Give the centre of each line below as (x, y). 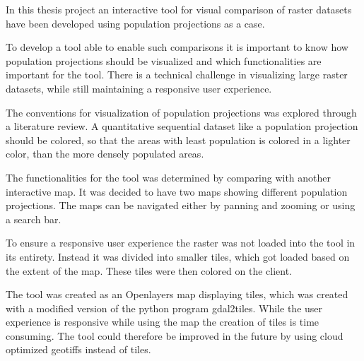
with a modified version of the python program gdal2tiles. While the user (164, 308)
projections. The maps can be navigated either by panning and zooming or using (181, 205)
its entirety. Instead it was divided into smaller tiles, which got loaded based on (178, 256)
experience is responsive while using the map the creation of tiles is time (163, 322)
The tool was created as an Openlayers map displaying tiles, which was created (177, 294)
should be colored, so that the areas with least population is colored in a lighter (178, 140)
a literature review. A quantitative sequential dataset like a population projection (182, 126)
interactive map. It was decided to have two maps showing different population (177, 191)
